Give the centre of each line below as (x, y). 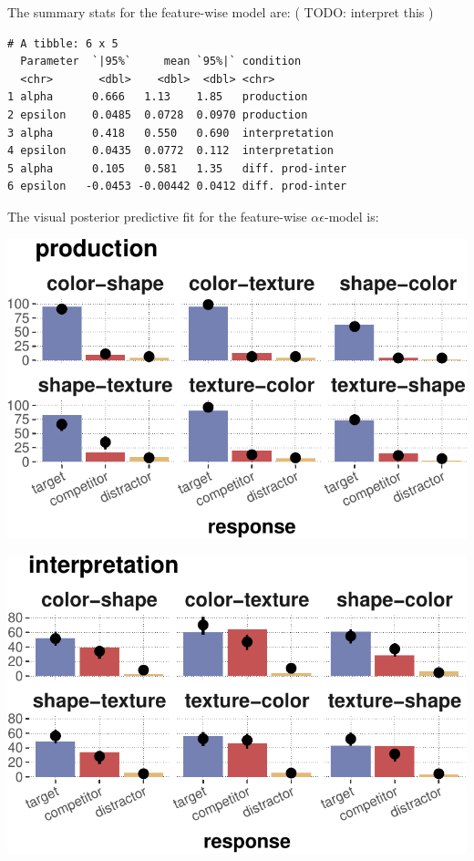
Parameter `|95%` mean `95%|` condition (161, 62)
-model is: (351, 216)
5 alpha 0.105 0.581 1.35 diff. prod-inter (177, 168)
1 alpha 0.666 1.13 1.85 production (158, 97)
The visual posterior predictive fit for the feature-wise (157, 216)
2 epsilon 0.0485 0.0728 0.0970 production (158, 114)
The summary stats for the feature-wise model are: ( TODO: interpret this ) (221, 12)
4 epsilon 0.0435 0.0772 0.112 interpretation (170, 151)
